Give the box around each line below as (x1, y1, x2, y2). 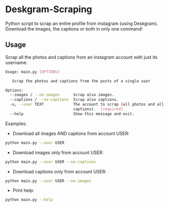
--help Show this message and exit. (10, 111, 135, 116)
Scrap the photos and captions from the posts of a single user (12, 78, 151, 83)
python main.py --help (5, 197, 53, 202)
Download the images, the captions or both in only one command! (5, 25, 143, 32)
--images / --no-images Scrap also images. (10, 93, 114, 98)
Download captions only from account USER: (12, 168, 107, 174)
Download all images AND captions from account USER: (12, 130, 130, 136)
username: (5, 60, 28, 66)
